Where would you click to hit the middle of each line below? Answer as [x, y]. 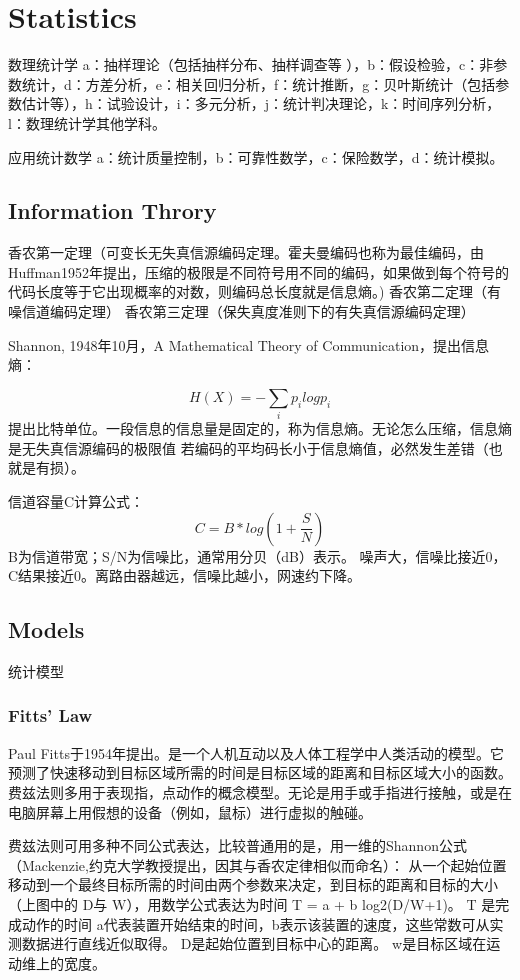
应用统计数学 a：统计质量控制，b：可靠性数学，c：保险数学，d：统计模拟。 [256, 156]
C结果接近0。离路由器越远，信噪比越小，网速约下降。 [185, 575]
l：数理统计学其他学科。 [87, 122]
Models [46, 629]
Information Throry [112, 210]
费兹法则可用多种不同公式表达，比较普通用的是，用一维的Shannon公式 [237, 845]
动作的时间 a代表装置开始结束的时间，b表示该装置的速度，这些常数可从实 [262, 923]
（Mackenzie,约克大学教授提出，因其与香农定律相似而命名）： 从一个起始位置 [257, 864]
